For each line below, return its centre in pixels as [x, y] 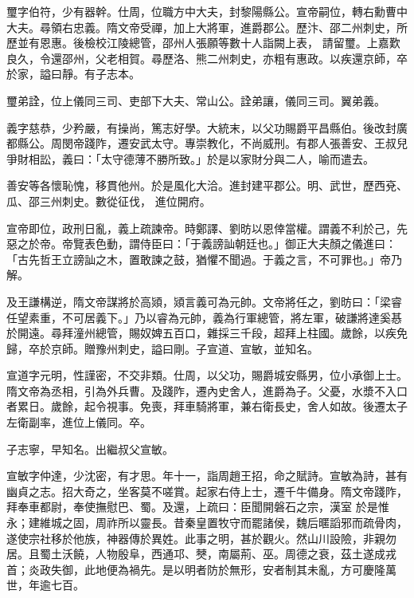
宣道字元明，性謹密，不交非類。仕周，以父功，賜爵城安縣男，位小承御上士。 [207, 375]
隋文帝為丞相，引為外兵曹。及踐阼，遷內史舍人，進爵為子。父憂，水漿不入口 [207, 390]
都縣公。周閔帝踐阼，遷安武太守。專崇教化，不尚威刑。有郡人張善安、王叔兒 [207, 143]
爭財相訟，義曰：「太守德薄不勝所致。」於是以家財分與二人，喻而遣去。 [190, 158]
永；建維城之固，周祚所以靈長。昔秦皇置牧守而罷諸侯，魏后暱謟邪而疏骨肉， [207, 523]
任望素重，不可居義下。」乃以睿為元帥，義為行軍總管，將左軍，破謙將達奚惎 [204, 317]
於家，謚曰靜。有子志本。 [73, 74]
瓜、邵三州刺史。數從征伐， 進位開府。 [109, 201]
